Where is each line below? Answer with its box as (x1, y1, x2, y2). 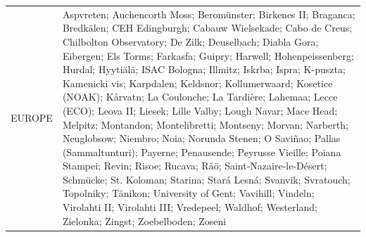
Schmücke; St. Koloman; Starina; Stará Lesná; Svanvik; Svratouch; (62, 172, 351, 186)
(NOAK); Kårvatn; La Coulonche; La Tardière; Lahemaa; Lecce (62, 89, 338, 104)
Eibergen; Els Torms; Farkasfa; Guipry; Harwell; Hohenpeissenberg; (62, 48, 354, 63)
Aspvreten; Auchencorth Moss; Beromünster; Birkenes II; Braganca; (62, 6, 355, 21)
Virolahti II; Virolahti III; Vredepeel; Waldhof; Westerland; (62, 200, 317, 214)
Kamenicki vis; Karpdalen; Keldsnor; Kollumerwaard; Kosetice (62, 75, 333, 90)
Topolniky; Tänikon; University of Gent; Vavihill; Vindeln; (62, 186, 315, 200)
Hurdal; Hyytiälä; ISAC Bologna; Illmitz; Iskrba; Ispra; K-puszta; (62, 62, 346, 77)
